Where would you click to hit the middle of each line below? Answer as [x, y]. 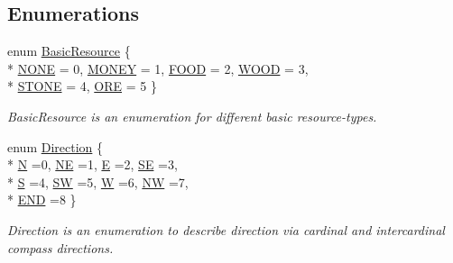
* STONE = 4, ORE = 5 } [82, 86]
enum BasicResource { [69, 51]
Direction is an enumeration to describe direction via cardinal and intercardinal [226, 229]
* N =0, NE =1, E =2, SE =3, [92, 164]
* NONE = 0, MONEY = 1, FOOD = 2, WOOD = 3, [158, 68]
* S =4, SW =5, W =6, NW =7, [98, 181]
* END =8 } [42, 200]
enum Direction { [55, 146]
